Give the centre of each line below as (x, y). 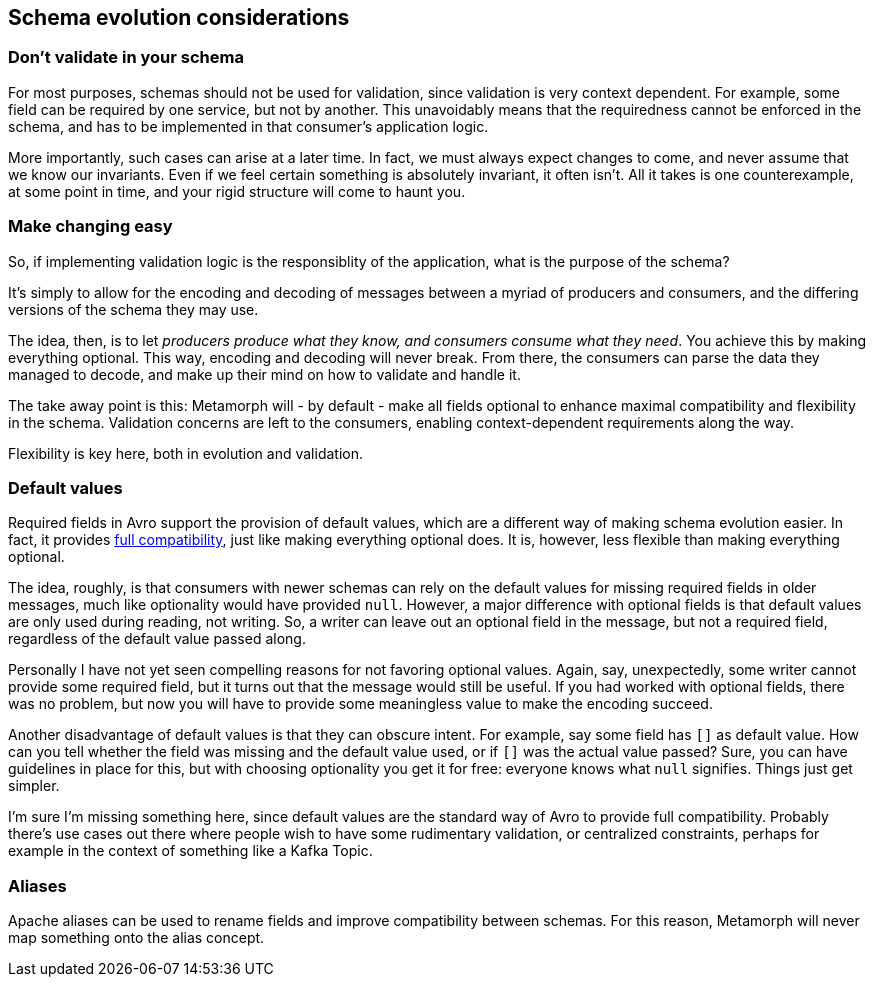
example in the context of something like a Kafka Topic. (190, 851)
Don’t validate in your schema (126, 57)
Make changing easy (90, 226)
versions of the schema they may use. (133, 309)
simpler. (34, 786)
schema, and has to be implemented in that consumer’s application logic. (248, 126)
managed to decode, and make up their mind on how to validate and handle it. (264, 374)
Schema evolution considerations (179, 17)
